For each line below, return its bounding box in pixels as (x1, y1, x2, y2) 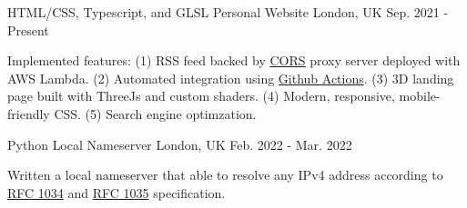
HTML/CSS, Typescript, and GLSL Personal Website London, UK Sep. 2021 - (7, 3, 449, 21)
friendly (7, 104, 50, 123)
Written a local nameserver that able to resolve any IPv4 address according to (7, 165, 443, 184)
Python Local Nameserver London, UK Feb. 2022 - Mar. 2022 (7, 134, 352, 154)
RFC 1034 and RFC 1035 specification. (7, 183, 226, 202)
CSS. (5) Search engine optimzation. (54, 104, 257, 123)
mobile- (399, 86, 441, 105)
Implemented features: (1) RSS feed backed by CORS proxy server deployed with (7, 51, 461, 70)
